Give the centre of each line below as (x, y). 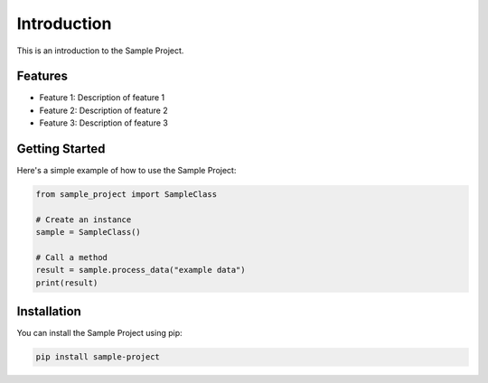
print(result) (67, 283)
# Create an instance (84, 220)
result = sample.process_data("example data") (141, 270)
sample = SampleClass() (89, 232)
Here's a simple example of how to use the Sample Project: (127, 171)
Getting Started (61, 149)
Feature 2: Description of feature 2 (103, 110)
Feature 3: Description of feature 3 (104, 123)
